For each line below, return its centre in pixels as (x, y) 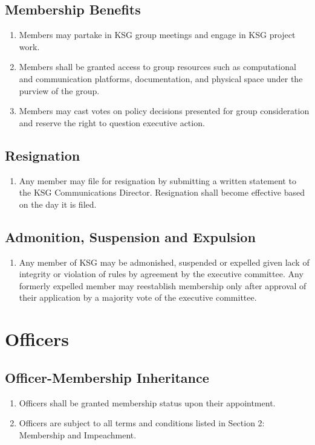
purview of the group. (59, 90)
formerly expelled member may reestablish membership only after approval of (163, 285)
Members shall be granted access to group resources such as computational (157, 67)
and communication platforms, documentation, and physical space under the (161, 78)
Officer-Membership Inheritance (107, 377)
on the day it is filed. (58, 204)
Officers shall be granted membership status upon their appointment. (147, 402)
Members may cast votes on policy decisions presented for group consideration (164, 111)
